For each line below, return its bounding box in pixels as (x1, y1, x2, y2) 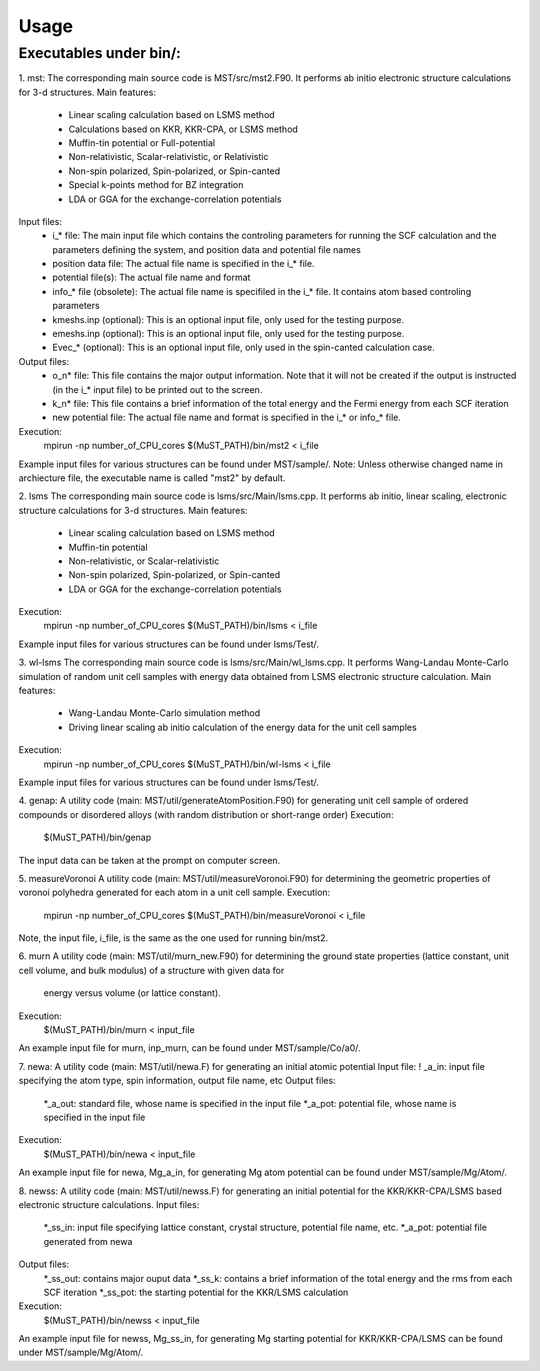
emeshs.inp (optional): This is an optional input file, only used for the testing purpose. (52, 328, 405, 340)
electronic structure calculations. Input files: (18, 1198, 200, 1210)
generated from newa (43, 1235, 133, 1247)
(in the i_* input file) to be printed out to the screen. (52, 383, 263, 395)
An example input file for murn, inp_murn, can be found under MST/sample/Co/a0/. (18, 1042, 361, 1054)
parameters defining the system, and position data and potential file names (52, 243, 362, 255)
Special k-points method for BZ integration (68, 179, 244, 191)
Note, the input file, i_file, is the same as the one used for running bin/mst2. (18, 932, 329, 944)
